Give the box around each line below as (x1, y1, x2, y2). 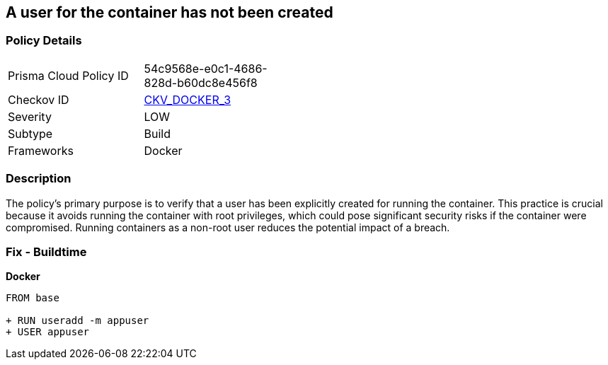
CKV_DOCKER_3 (144, 92, 231, 107)
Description (6, 171, 71, 186)
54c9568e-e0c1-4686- (144, 61, 268, 76)
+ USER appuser (6, 326, 90, 338)
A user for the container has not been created (6, 4, 333, 21)
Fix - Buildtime (6, 244, 87, 259)
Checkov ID (8, 92, 69, 107)
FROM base (6, 292, 59, 304)
